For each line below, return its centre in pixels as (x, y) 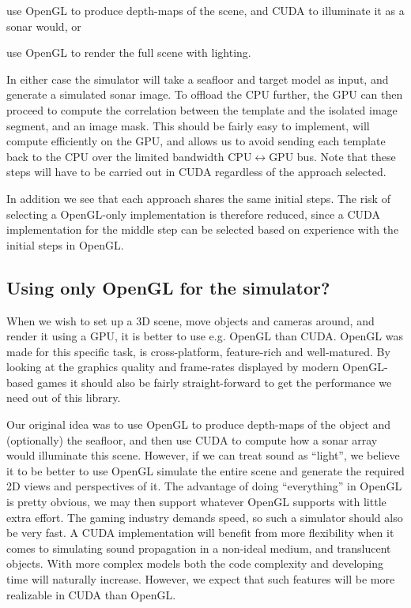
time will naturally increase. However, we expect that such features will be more (201, 579)
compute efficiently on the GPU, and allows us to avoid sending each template (196, 141)
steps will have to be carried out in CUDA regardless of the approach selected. (196, 172)
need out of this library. (64, 398)
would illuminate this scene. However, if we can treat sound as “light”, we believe (203, 455)
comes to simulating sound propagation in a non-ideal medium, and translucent (199, 548)
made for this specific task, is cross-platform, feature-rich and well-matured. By (198, 351)
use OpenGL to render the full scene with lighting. (129, 53)
